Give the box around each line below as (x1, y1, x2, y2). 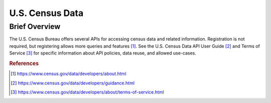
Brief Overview (9, 22, 61, 31)
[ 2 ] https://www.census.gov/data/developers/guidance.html (11, 80, 135, 86)
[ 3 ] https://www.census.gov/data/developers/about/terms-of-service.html (11, 89, 164, 95)
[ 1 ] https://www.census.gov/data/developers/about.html (11, 70, 126, 77)
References (9, 60, 39, 67)
